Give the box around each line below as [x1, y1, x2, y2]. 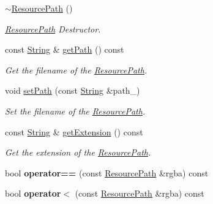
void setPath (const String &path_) [5, 84, 140, 97]
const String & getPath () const [5, 43, 124, 56]
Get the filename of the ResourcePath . [5, 63, 148, 76]
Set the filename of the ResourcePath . [5, 104, 146, 117]
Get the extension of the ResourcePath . [5, 146, 151, 159]
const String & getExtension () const [5, 125, 143, 138]
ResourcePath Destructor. [5, 22, 101, 35]
